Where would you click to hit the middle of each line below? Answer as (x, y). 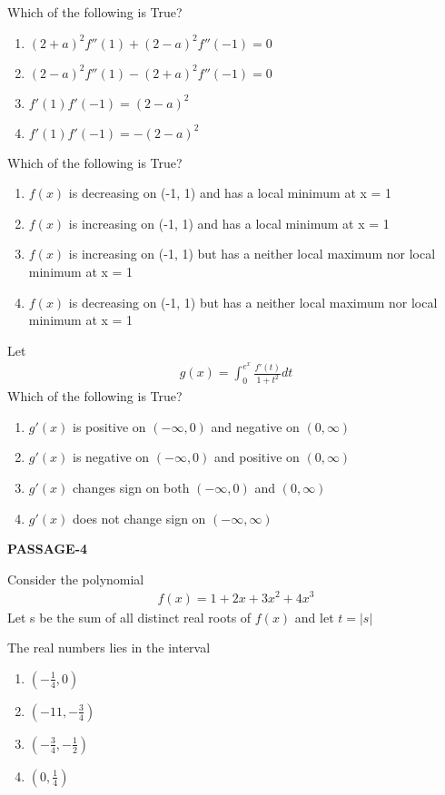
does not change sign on (139, 518)
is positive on (109, 426)
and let (314, 617)
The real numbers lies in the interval (109, 648)
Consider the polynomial (76, 579)
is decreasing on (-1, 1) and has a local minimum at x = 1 (230, 193)
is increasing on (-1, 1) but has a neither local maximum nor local (252, 254)
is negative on (111, 457)
